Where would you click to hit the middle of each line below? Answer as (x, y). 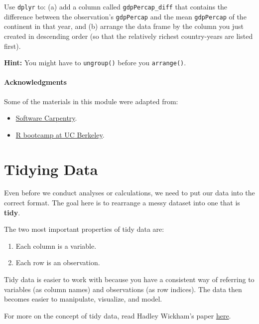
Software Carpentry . (46, 118)
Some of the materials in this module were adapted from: (91, 101)
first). (12, 46)
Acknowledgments (35, 82)
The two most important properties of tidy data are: (84, 229)
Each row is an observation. (58, 262)
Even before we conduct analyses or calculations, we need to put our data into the (129, 193)
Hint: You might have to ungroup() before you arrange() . (95, 63)
